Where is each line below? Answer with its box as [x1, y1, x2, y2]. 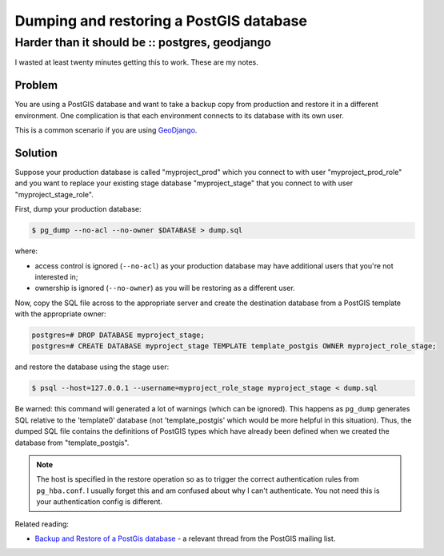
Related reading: [14, 519, 70, 529]
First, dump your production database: [14, 205, 142, 214]
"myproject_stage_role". [14, 189, 94, 199]
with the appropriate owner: [14, 309, 107, 319]
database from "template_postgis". [14, 438, 130, 447]
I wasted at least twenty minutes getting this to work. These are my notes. [14, 58, 259, 67]
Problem [14, 78, 58, 92]
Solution [14, 146, 58, 160]
